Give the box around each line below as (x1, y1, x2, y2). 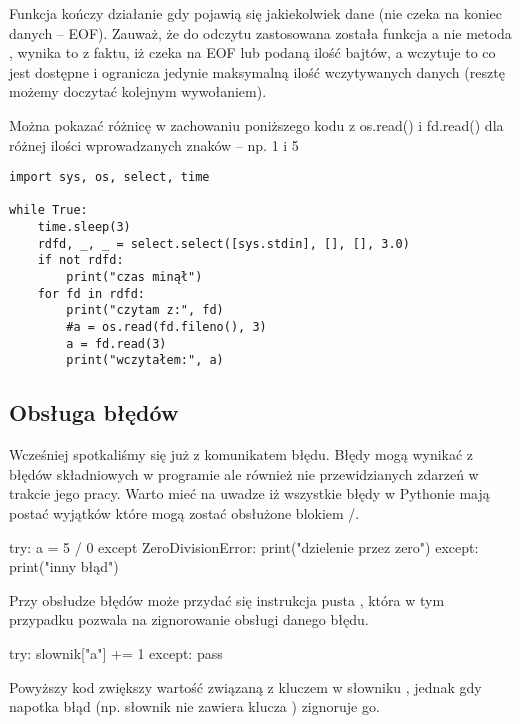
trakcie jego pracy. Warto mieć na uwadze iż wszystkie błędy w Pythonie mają (9, 483, 490, 504)
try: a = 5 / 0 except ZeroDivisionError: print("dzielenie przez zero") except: (9, 536, 479, 557)
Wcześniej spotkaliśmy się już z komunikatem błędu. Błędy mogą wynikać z (9, 444, 474, 465)
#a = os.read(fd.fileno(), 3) (66, 320, 267, 335)
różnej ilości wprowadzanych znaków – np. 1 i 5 (9, 134, 299, 155)
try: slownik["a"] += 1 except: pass (9, 642, 223, 663)
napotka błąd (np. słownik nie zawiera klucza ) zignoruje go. (9, 696, 380, 717)
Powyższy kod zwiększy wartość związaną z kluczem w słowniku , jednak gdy (9, 676, 482, 697)
